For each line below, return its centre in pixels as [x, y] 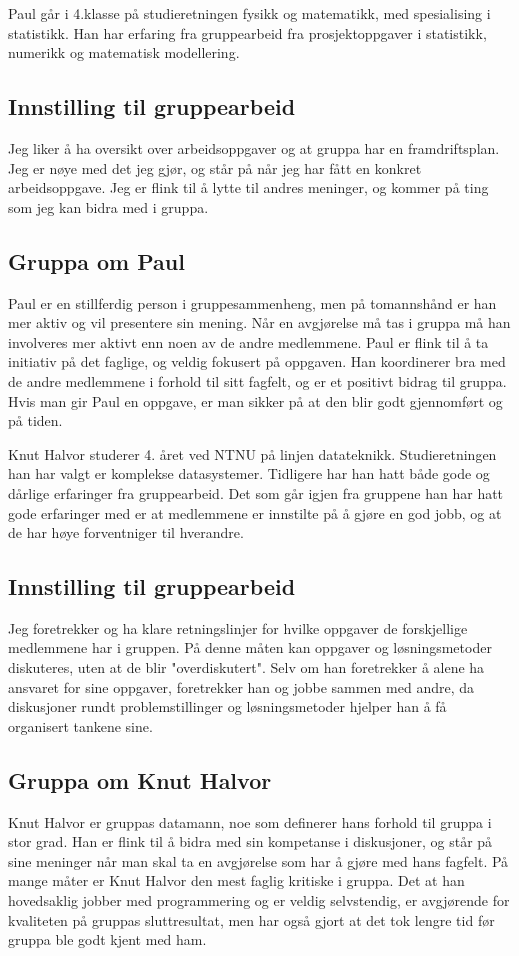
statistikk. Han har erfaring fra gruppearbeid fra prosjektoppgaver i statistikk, [247, 32]
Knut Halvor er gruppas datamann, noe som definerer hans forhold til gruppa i [250, 821]
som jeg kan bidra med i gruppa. [108, 206]
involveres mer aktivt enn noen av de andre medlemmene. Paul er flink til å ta [248, 341]
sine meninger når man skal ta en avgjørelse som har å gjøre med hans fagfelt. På [258, 860]
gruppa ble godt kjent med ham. [107, 939]
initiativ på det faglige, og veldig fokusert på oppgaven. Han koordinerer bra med [257, 361]
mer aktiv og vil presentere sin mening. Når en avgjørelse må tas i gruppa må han [259, 322]
